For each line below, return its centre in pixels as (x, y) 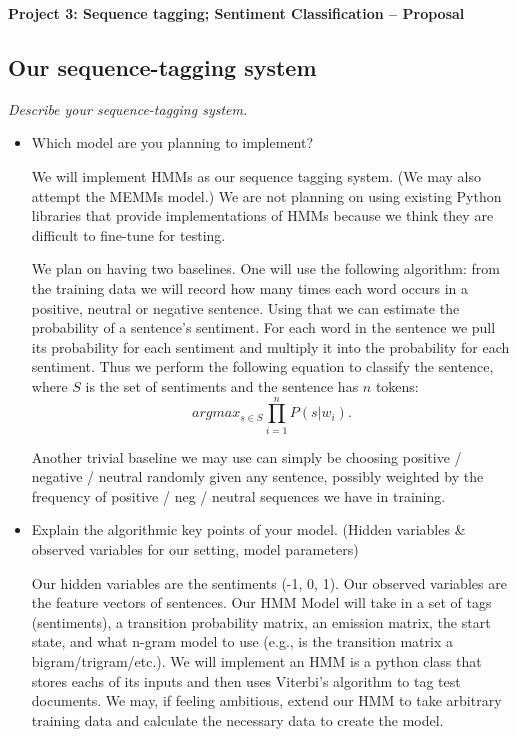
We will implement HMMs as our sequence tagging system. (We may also (256, 175)
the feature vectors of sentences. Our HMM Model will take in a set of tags (261, 602)
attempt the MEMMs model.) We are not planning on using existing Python (266, 195)
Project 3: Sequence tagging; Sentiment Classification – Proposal (236, 13)
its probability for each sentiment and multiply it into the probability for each (270, 346)
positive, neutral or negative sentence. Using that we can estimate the (245, 307)
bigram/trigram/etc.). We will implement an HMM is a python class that (256, 660)
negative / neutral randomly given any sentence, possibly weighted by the (257, 476)
